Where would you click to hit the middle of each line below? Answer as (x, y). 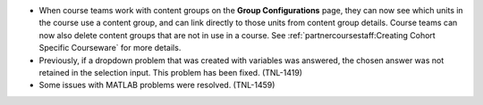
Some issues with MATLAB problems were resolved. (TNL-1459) (157, 85)
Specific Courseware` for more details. (110, 48)
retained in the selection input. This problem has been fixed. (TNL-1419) (171, 72)
